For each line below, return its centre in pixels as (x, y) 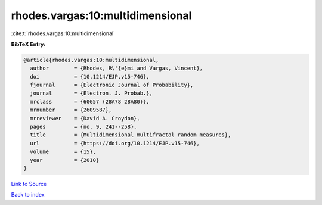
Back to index (28, 195)
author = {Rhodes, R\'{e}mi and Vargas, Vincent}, (117, 68)
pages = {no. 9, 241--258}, (83, 127)
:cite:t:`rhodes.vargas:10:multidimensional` (63, 33)
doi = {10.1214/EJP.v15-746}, (90, 77)
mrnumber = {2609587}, (71, 110)
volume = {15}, (63, 152)
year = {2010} (65, 160)
